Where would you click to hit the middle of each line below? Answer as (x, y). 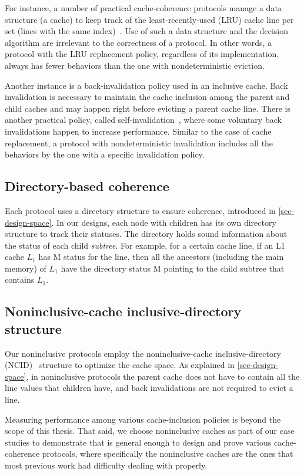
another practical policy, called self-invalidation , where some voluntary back (143, 120)
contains (20, 280)
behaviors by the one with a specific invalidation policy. (105, 154)
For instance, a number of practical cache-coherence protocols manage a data (143, 8)
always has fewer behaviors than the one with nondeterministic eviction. (135, 65)
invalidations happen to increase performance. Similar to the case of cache (138, 131)
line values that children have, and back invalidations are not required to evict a (149, 388)
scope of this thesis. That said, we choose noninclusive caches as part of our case (150, 431)
